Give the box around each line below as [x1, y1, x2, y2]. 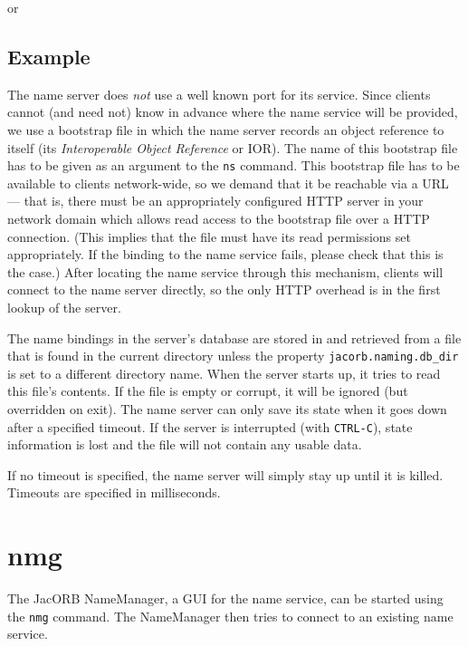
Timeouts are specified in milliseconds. [7, 483, 221, 502]
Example [7, 42, 91, 70]
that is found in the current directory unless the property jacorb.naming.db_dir [7, 346, 459, 365]
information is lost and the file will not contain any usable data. [7, 435, 362, 454]
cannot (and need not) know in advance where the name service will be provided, [7, 102, 458, 121]
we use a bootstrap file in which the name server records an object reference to [7, 120, 444, 139]
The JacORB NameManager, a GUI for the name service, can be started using [7, 589, 444, 608]
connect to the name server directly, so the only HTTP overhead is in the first [7, 280, 441, 299]
